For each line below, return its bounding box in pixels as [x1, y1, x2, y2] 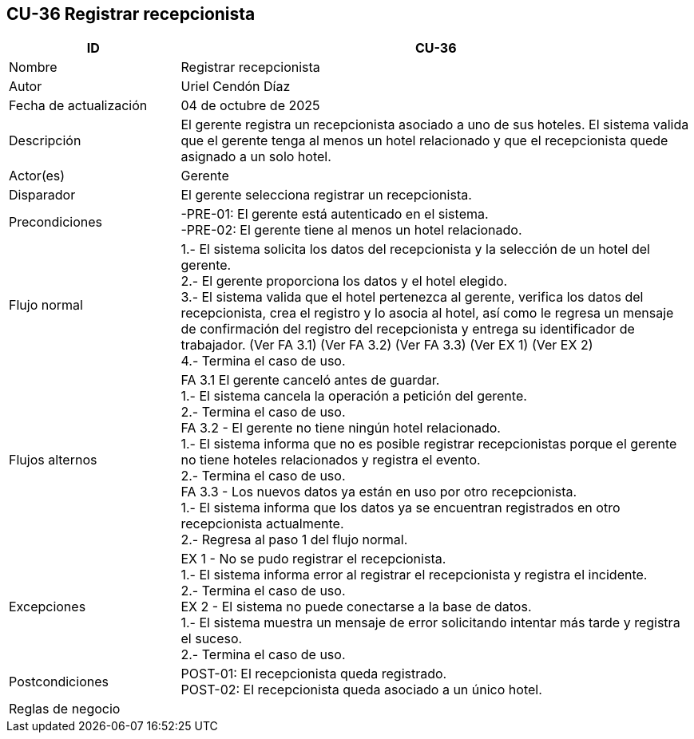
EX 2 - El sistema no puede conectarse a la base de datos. [180, 599, 532, 615]
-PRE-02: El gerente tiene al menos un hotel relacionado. [180, 222, 522, 239]
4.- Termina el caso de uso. [180, 353, 346, 369]
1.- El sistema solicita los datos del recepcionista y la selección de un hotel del [180, 241, 650, 258]
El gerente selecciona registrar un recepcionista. [180, 187, 472, 204]
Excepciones [9, 599, 86, 615]
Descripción [9, 132, 81, 149]
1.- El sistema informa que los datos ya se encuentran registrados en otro [180, 500, 621, 516]
